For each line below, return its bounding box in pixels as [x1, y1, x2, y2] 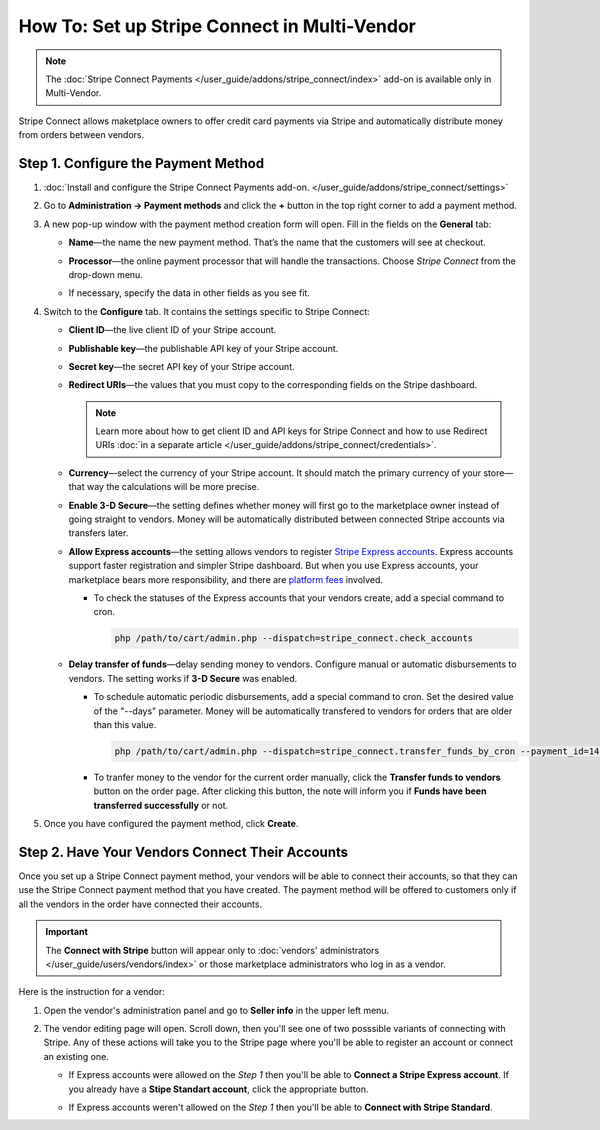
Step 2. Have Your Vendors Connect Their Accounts [18, 843, 349, 860]
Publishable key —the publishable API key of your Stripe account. [68, 342, 339, 354]
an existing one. [43, 1050, 109, 1062]
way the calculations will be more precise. [86, 481, 260, 493]
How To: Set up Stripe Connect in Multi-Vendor [18, 15, 417, 37]
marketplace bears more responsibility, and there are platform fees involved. [68, 573, 384, 585]
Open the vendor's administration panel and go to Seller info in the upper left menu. [43, 1004, 390, 1016]
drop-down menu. [68, 268, 144, 280]
